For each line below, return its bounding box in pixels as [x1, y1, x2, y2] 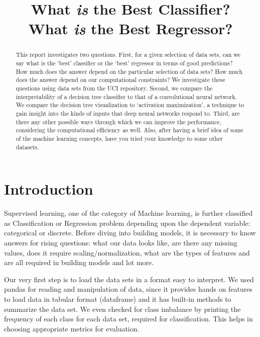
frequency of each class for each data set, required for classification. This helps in [4, 313, 253, 324]
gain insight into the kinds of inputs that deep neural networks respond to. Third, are [16, 109, 240, 117]
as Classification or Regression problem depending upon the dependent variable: [4, 217, 250, 228]
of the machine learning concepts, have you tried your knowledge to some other [16, 134, 223, 142]
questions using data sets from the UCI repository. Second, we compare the [16, 83, 213, 92]
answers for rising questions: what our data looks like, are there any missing [4, 237, 237, 247]
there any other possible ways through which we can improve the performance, [16, 117, 221, 126]
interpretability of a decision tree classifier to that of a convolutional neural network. [16, 92, 237, 101]
